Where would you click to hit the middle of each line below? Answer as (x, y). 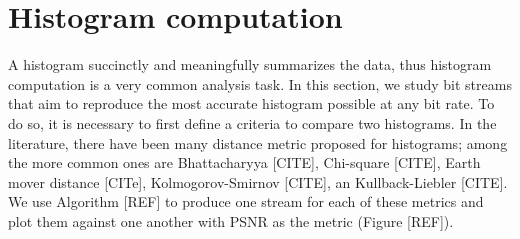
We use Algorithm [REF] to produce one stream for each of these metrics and (246, 201)
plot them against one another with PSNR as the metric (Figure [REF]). (231, 220)
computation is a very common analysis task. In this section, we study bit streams (260, 83)
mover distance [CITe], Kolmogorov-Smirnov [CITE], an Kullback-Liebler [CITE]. (258, 181)
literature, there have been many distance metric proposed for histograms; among (258, 142)
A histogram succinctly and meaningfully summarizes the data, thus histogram (250, 64)
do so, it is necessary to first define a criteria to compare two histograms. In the (252, 122)
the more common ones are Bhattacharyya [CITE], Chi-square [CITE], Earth (244, 162)
